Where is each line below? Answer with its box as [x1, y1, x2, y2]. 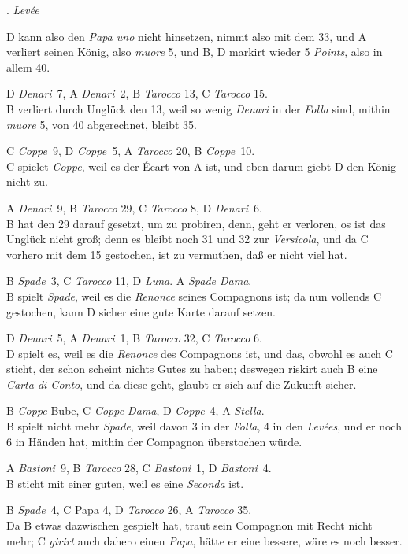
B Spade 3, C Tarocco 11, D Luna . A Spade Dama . [6, 272, 252, 289]
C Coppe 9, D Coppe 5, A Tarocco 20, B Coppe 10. [6, 142, 255, 159]
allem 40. [6, 58, 50, 75]
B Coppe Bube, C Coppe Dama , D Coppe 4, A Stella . [6, 402, 265, 419]
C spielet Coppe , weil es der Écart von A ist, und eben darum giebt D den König [6, 157, 396, 174]
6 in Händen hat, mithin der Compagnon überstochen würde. [6, 433, 302, 449]
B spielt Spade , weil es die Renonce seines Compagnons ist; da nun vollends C [6, 287, 382, 304]
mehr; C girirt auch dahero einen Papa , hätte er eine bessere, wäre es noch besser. [6, 532, 402, 548]
